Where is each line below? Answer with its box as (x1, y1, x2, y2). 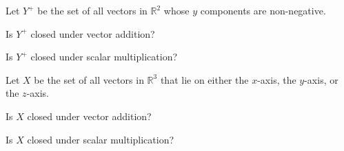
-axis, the (257, 72, 296, 86)
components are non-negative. (200, 3, 326, 17)
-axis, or (304, 72, 338, 86)
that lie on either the (160, 72, 249, 86)
